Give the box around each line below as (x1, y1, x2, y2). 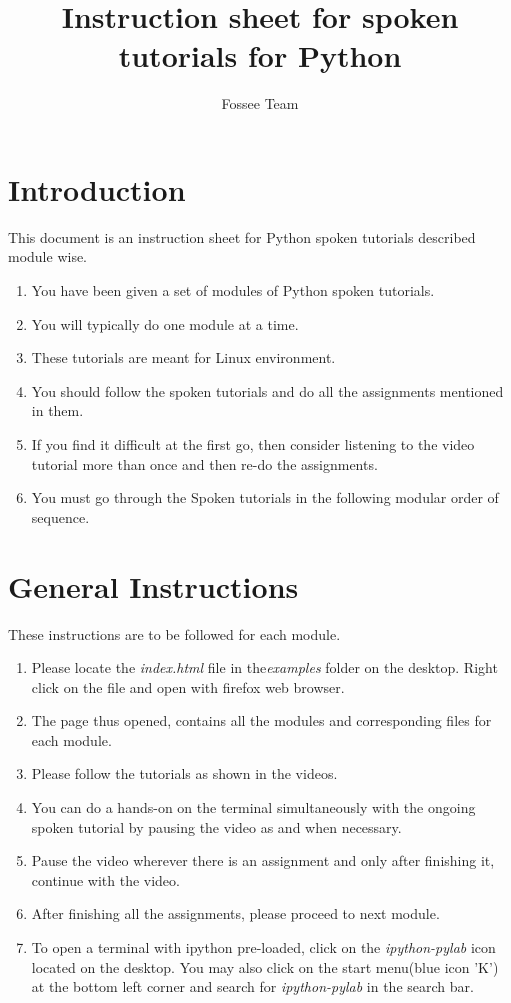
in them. (31, 400, 84, 421)
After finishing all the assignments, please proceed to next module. (31, 903, 440, 924)
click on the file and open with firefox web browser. (31, 676, 345, 697)
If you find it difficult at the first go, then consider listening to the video (31, 434, 475, 454)
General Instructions (8, 565, 299, 606)
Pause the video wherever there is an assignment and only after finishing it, (31, 850, 495, 871)
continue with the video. (31, 869, 180, 890)
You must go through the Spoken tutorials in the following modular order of (31, 487, 499, 508)
